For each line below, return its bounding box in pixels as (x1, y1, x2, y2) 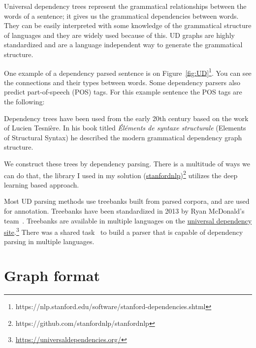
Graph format (4, 265, 100, 285)
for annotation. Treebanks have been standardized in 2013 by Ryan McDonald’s (4, 206, 245, 216)
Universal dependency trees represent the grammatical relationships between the (4, 1, 247, 11)
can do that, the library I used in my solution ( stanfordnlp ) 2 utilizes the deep (4, 168, 238, 180)
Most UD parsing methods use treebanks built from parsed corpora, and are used (4, 196, 250, 206)
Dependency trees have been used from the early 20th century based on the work (4, 113, 249, 123)
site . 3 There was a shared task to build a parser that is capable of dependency (4, 225, 243, 237)
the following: (4, 96, 45, 106)
